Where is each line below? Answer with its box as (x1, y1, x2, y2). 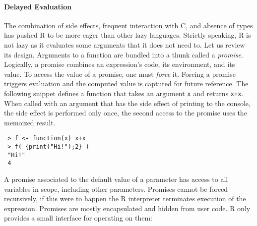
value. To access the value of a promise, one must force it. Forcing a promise (4, 68, 236, 79)
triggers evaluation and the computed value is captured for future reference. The (4, 78, 249, 89)
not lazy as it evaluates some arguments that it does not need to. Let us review (4, 39, 245, 50)
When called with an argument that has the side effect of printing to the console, (4, 98, 251, 108)
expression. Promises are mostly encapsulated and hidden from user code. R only (4, 203, 251, 213)
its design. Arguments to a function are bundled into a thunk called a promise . (4, 49, 243, 59)
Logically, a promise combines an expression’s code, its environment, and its (4, 59, 235, 69)
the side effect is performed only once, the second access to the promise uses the (4, 108, 247, 118)
